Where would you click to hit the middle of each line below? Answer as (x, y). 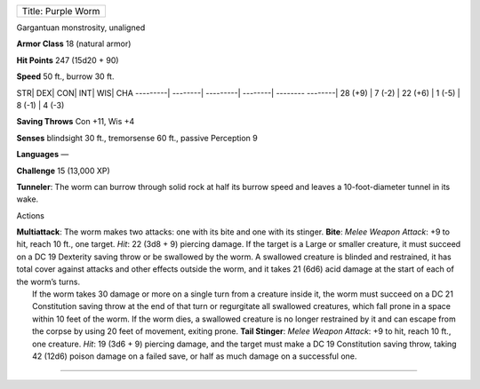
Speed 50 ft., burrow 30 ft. (65, 76)
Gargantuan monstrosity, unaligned (81, 28)
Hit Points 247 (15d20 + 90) (68, 60)
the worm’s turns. (48, 282)
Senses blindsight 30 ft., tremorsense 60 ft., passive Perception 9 (137, 138)
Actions (30, 215)
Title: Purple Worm (61, 11)
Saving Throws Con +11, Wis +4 (76, 122)
